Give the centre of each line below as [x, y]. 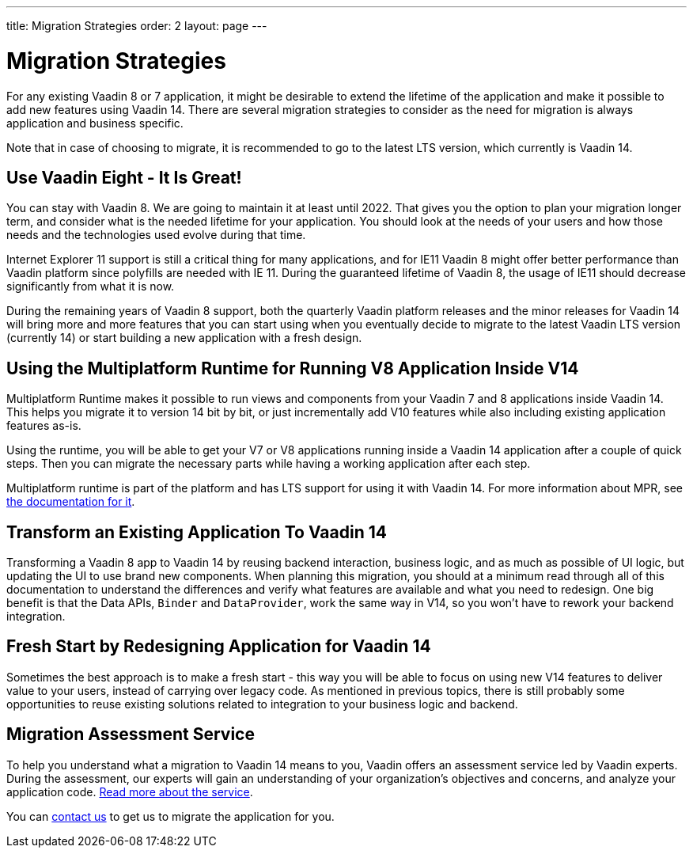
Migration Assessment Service [131, 734]
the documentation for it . [71, 502]
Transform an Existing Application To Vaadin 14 [197, 532]
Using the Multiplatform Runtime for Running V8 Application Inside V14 [293, 368]
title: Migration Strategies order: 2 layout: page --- [137, 26]
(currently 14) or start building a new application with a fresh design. [184, 338]
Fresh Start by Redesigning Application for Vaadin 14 [219, 647]
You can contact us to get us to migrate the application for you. [170, 816]
